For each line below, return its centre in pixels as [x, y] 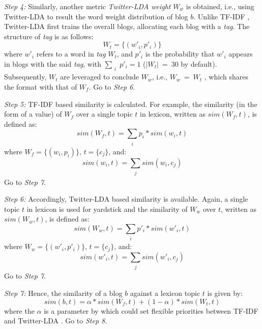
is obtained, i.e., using [220, 6]
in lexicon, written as [173, 114]
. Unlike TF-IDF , [222, 16]
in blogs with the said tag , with [53, 63]
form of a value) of [33, 114]
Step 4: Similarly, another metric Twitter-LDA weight [88, 6]
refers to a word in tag [71, 54]
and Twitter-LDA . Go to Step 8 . [56, 321]
